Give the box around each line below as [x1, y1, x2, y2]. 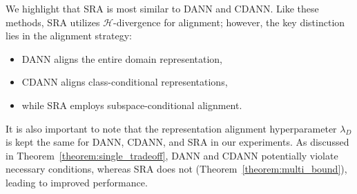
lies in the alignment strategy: [6, 28, 132, 43]
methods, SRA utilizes [6, 14, 100, 29]
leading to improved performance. [6, 175, 148, 189]
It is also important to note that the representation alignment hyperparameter [6, 121, 337, 135]
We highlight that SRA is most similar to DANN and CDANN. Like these [6, 1, 319, 15]
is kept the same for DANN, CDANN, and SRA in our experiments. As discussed [6, 135, 349, 149]
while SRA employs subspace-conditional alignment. [21, 97, 242, 112]
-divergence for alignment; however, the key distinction [113, 14, 345, 29]
